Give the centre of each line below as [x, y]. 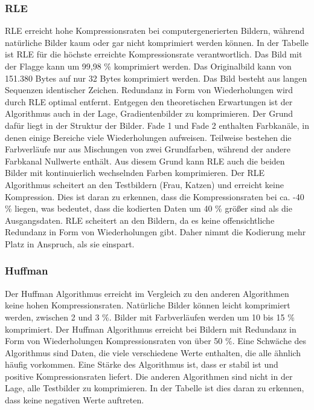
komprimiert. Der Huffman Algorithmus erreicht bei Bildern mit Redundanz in [151, 329]
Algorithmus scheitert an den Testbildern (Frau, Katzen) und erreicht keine [144, 184]
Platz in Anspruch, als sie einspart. [70, 243]
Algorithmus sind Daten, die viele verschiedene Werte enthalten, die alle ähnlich [153, 352]
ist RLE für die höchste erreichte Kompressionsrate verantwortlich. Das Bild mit [154, 54]
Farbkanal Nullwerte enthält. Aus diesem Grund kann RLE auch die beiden [145, 161]
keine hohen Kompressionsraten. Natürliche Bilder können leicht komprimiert [148, 305]
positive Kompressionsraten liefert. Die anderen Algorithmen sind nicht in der [149, 376]
